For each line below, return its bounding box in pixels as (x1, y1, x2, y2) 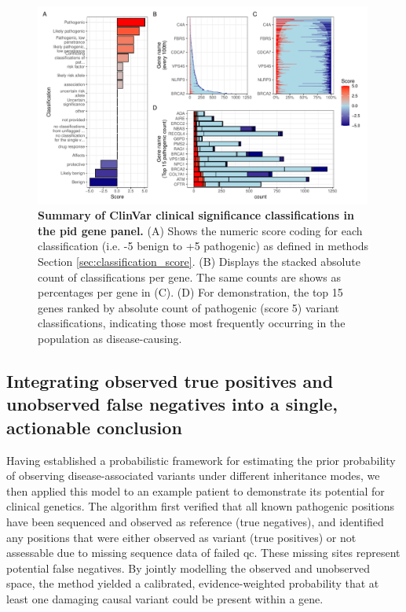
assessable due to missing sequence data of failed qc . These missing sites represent (6, 544, 401, 561)
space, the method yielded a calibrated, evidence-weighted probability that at (6, 575, 379, 592)
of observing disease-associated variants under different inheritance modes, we (6, 467, 380, 484)
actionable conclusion (6, 415, 182, 439)
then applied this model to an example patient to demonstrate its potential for (6, 482, 385, 499)
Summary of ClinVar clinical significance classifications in (38, 207, 354, 223)
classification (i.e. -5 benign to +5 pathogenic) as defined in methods (38, 238, 369, 254)
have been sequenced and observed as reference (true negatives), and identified (6, 513, 384, 529)
